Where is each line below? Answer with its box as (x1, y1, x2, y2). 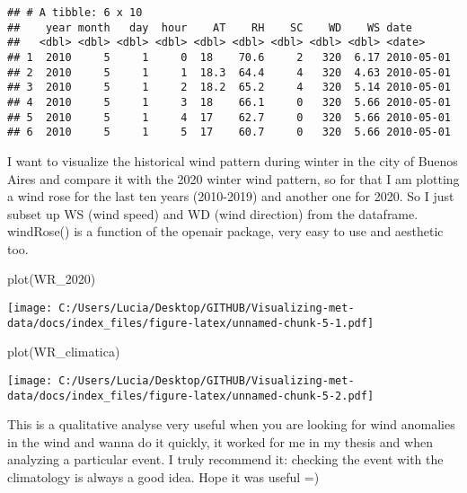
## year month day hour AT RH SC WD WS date (7, 21, 413, 34)
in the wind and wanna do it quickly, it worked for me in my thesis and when (7, 432, 433, 451)
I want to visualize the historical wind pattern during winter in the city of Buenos (7, 151, 458, 170)
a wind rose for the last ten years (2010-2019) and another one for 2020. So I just (7, 187, 454, 206)
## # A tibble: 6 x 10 (7, 6, 143, 19)
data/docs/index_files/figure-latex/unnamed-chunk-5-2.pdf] (7, 389, 374, 402)
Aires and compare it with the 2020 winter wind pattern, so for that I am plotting (7, 169, 460, 188)
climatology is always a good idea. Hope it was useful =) (7, 468, 320, 487)
